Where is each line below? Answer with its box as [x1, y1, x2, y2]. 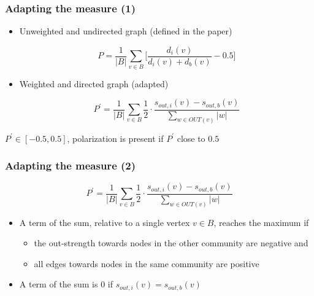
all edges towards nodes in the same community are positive [34, 257, 259, 270]
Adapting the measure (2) [5, 158, 136, 173]
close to [177, 131, 205, 144]
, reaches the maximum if [213, 216, 309, 228]
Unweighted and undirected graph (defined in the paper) [19, 25, 232, 37]
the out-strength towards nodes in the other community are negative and [34, 236, 308, 249]
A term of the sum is [19, 278, 98, 290]
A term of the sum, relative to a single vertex [19, 216, 190, 228]
